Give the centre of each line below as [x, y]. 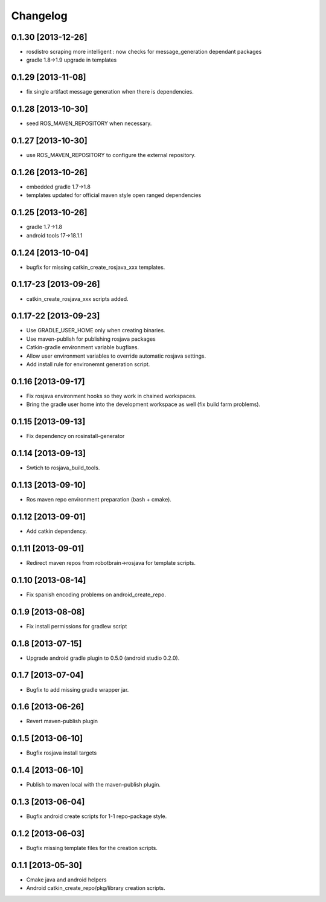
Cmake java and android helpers [66, 880]
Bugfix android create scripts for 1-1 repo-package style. [97, 816]
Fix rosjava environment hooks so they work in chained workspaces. [111, 396]
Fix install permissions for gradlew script [77, 626]
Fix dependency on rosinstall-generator [75, 436]
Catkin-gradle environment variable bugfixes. [82, 347]
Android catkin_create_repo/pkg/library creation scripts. [96, 888]
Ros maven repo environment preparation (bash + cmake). [99, 500]
